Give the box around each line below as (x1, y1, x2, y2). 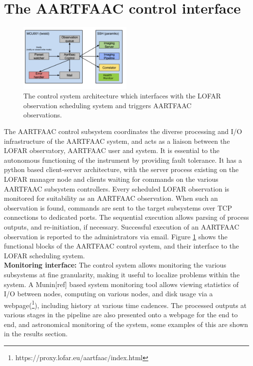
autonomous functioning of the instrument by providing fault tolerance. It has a (4, 154, 242, 165)
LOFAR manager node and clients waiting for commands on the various (4, 174, 218, 184)
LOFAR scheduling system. (4, 250, 85, 260)
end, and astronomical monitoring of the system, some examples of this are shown (4, 319, 248, 329)
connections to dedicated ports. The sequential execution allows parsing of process (4, 212, 249, 222)
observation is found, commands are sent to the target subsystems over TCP (4, 202, 232, 212)
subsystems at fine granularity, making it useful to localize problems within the (4, 269, 240, 279)
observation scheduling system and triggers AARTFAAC (23, 100, 192, 110)
